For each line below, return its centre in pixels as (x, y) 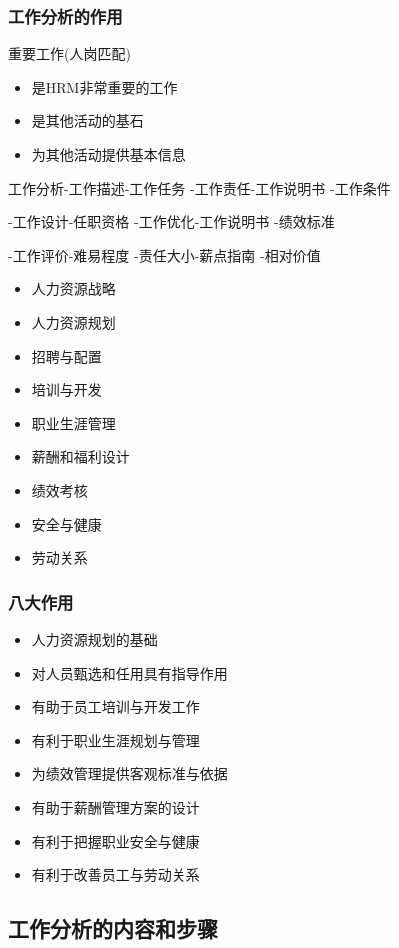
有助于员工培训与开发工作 (115, 706)
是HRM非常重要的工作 (104, 86)
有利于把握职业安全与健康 (115, 840)
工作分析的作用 (65, 15)
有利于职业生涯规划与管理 (115, 739)
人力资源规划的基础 (94, 638)
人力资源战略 (73, 288)
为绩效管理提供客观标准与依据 (129, 773)
